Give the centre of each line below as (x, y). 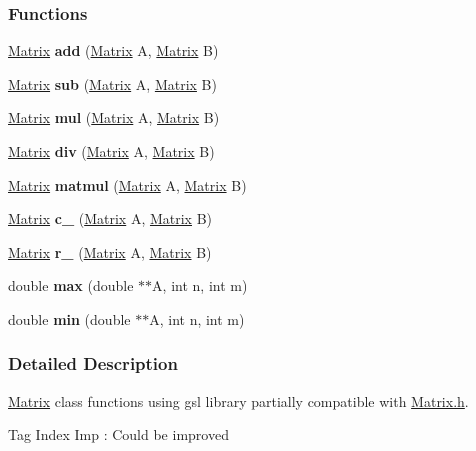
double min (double (69, 318)
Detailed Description (93, 363)
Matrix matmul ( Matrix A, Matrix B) (127, 184)
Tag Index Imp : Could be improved (118, 434)
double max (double (71, 285)
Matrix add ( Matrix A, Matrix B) (113, 50)
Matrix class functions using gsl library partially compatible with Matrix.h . (238, 400)
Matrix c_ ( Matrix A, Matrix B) (110, 218)
